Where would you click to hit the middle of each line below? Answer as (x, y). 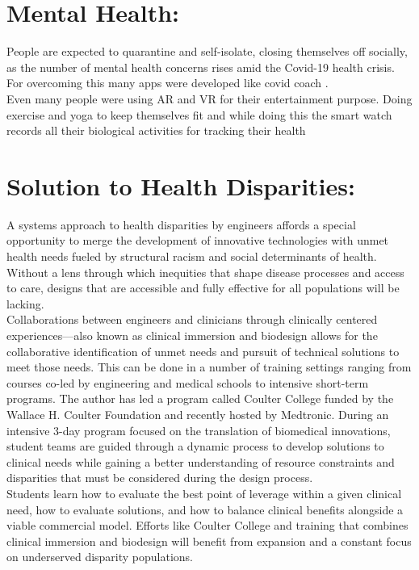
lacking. (25, 303)
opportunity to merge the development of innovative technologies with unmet (198, 240)
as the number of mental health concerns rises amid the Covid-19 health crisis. (201, 67)
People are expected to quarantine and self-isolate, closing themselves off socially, (207, 51)
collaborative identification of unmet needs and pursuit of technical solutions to (203, 351)
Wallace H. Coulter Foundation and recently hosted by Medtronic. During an (198, 414)
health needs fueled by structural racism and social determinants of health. (192, 256)
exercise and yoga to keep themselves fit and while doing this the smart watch (199, 114)
